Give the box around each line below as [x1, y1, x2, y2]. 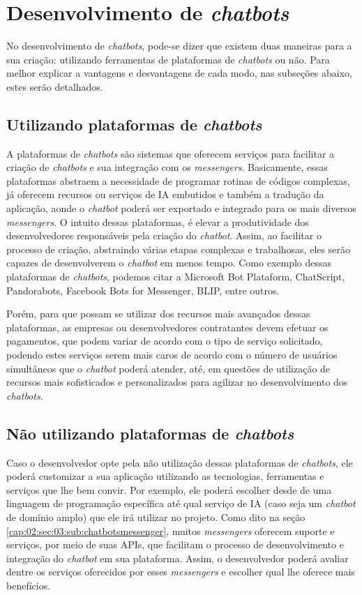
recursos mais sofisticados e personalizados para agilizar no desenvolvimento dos [6, 375, 348, 389]
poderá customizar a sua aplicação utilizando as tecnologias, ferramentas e [6, 469, 324, 483]
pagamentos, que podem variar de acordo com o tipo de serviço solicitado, [6, 333, 323, 348]
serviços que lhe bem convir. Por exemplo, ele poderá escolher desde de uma [6, 482, 332, 497]
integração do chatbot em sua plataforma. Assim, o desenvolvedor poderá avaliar [6, 550, 349, 565]
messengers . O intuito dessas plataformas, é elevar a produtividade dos [6, 214, 309, 229]
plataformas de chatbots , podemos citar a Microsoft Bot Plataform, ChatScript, [6, 269, 345, 284]
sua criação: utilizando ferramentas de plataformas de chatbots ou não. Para [6, 52, 330, 66]
